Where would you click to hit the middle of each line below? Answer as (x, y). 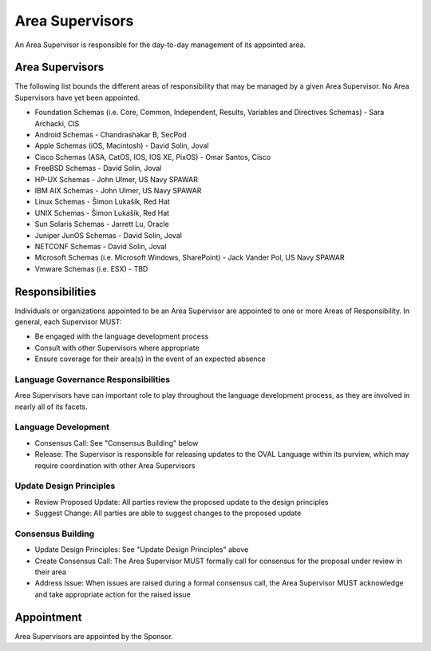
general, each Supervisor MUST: (69, 322)
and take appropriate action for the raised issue (113, 594)
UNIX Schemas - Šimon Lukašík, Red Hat (102, 212)
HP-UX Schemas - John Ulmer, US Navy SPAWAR (117, 179)
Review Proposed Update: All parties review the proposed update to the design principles (182, 502)
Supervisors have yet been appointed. (77, 97)
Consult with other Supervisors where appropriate (117, 347)
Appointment (48, 617)
